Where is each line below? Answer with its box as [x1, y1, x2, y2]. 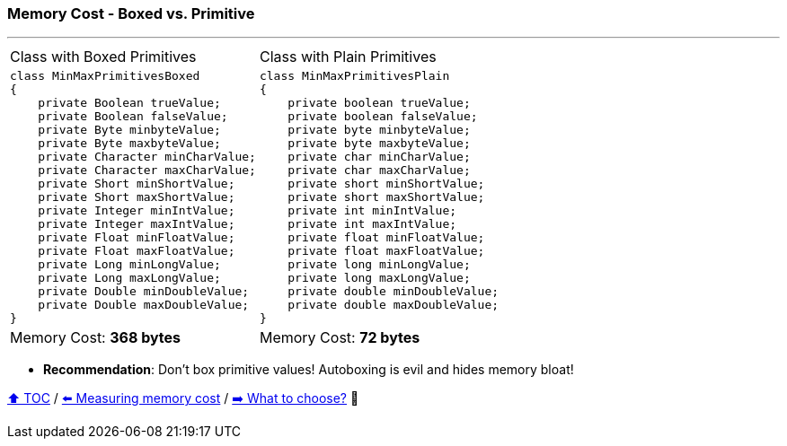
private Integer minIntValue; [38, 204, 235, 218]
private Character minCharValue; [38, 150, 256, 164]
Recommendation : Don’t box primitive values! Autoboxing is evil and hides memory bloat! [43, 362, 574, 378]
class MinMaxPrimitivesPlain [259, 69, 450, 83]
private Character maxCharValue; [38, 163, 256, 178]
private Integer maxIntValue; [38, 217, 235, 232]
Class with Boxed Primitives [10, 48, 197, 66]
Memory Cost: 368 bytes [10, 328, 181, 347]
